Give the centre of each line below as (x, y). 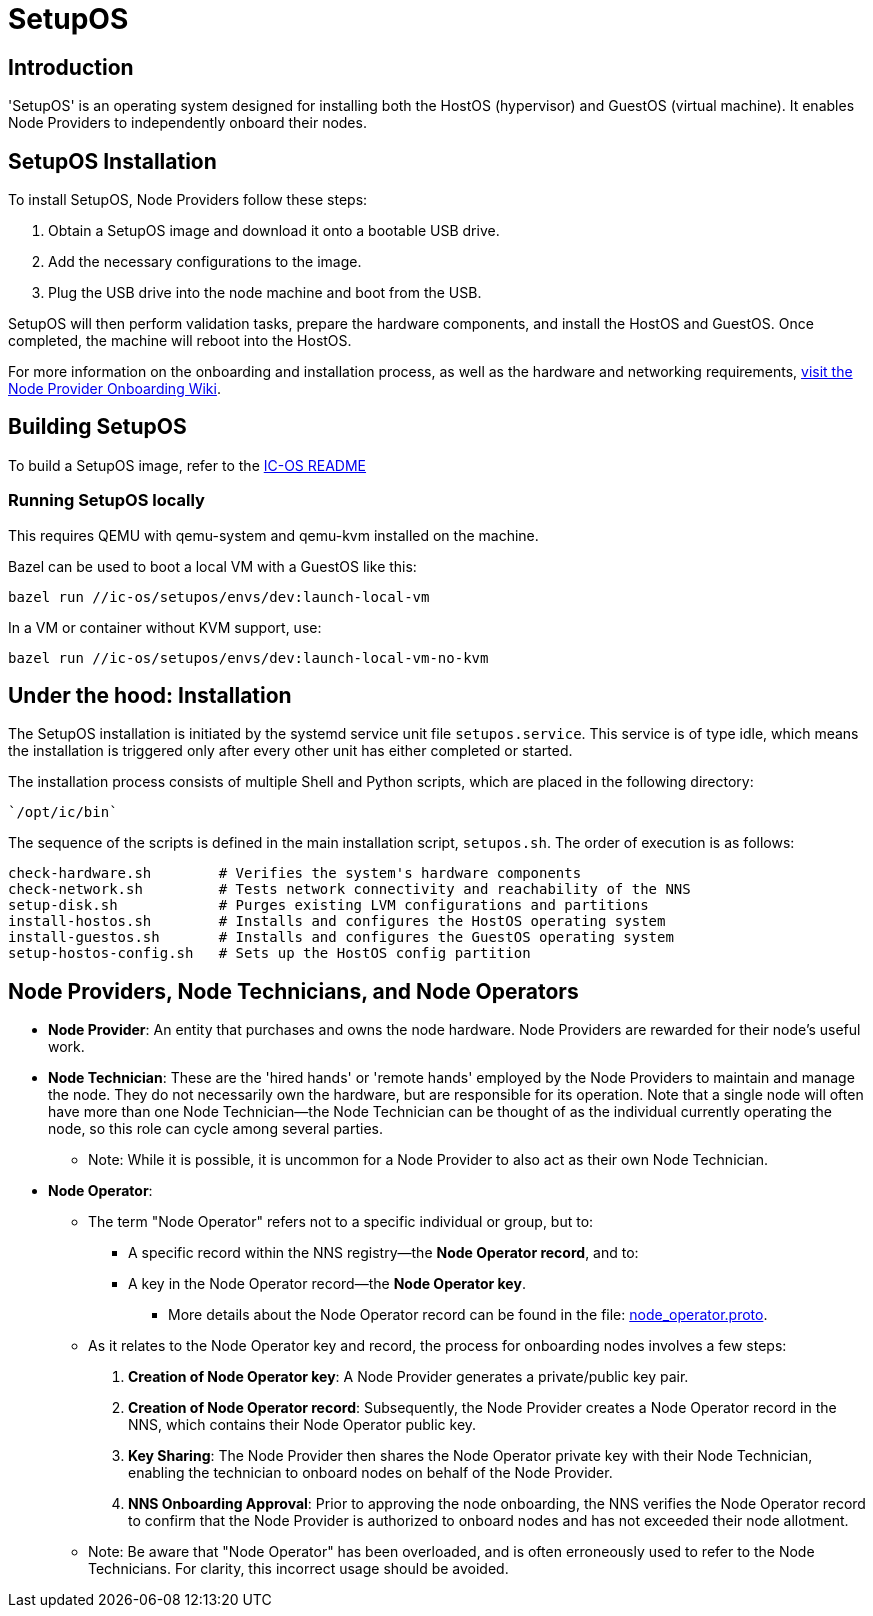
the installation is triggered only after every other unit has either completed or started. (290, 751)
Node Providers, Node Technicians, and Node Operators (293, 991)
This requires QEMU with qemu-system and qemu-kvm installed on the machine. (273, 535)
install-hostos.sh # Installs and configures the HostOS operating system (337, 921)
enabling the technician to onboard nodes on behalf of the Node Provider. (370, 1473)
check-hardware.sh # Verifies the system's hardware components (295, 873)
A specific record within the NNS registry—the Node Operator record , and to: (383, 1253)
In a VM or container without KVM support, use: (165, 627)
